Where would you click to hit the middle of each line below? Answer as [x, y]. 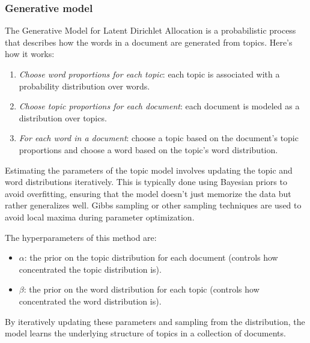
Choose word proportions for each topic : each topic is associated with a [149, 74]
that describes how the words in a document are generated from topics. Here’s [149, 42]
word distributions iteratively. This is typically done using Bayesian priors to [146, 182]
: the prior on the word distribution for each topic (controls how [141, 289]
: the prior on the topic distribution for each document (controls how [151, 257]
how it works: [30, 54]
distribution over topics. [63, 117]
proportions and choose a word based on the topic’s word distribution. [148, 149]
